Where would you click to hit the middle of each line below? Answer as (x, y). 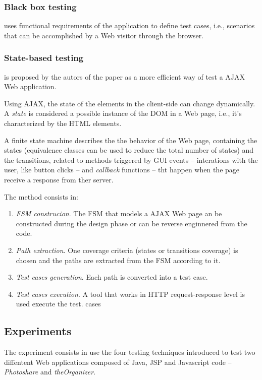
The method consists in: (41, 196)
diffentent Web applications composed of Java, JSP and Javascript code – (118, 362)
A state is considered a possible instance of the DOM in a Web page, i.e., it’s (123, 113)
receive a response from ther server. (59, 179)
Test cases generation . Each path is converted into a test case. (112, 277)
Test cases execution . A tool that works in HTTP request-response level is (130, 294)
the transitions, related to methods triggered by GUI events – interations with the (131, 160)
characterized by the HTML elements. (63, 123)
